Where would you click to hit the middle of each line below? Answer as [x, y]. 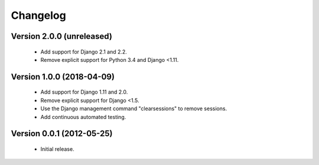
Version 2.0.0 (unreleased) [61, 36]
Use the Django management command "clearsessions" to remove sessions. [134, 108]
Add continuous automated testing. [83, 117]
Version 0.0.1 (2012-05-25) [62, 133]
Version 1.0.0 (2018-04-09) [63, 77]
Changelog [38, 15]
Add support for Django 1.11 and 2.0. [84, 92]
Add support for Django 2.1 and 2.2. [84, 52]
